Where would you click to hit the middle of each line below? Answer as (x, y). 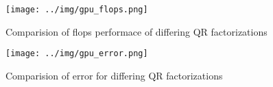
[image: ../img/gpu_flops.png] (77, 10)
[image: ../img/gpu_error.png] (77, 54)
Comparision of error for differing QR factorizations (114, 75)
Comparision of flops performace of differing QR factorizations (136, 31)
